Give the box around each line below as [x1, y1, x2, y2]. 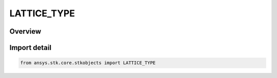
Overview [9, 27, 42, 36]
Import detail [9, 43, 51, 52]
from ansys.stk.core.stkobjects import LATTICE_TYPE [20, 60, 156, 66]
